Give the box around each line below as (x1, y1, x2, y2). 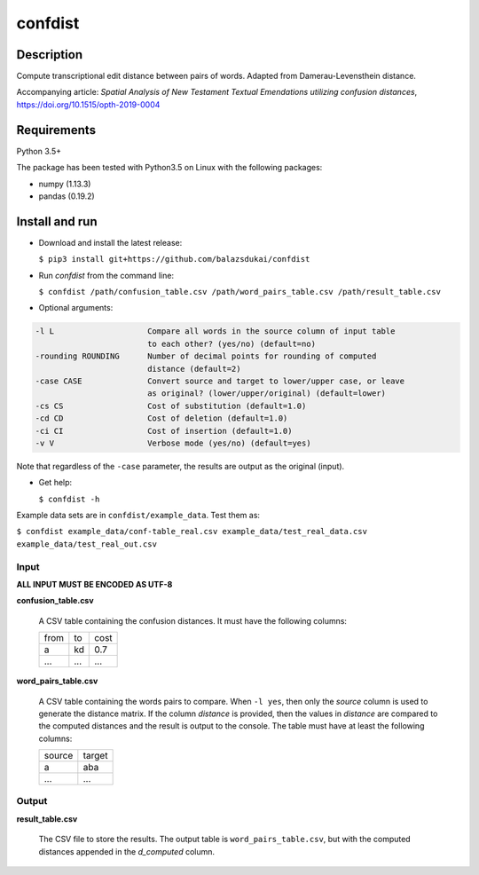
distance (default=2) (146, 364, 241, 374)
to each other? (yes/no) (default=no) (146, 338, 317, 349)
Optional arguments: (38, 303, 114, 313)
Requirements (16, 122, 97, 138)
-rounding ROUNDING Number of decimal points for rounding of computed (35, 351, 377, 361)
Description (16, 47, 83, 62)
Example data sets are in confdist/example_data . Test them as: (16, 510, 261, 521)
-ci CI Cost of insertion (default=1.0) (35, 426, 293, 436)
